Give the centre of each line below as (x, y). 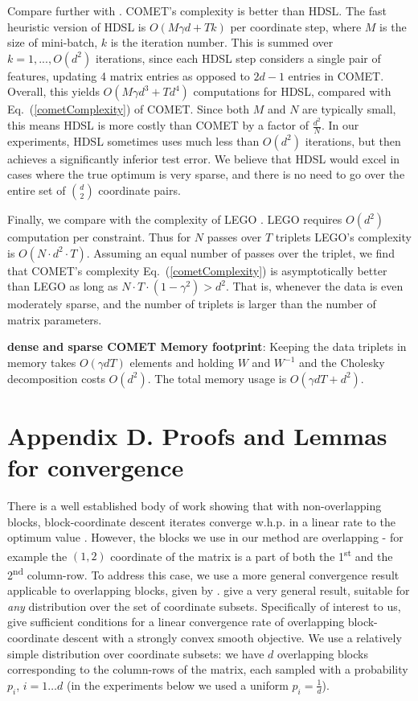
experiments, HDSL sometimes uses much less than (133, 140)
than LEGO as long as (63, 286)
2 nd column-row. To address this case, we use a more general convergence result (203, 573)
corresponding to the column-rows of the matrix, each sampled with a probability (208, 669)
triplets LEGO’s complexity (343, 237)
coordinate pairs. (139, 190)
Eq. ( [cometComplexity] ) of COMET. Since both (129, 109)
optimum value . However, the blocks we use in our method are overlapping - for (205, 537)
